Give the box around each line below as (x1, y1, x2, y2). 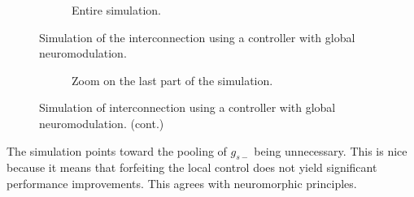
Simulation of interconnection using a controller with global (39, 99, 336, 116)
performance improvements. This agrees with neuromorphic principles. (7, 174, 357, 191)
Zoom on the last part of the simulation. (72, 71, 273, 88)
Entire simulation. (72, 2, 161, 18)
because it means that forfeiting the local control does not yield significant (7, 159, 377, 176)
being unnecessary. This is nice (254, 142, 407, 159)
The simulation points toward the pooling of (7, 142, 227, 159)
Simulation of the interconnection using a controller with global (39, 28, 355, 45)
